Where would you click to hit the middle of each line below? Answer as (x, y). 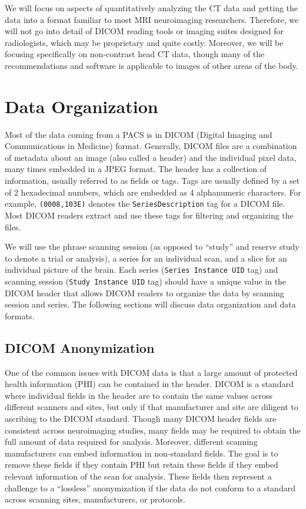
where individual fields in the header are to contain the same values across (139, 395)
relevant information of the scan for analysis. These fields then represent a (138, 476)
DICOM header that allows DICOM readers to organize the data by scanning (144, 292)
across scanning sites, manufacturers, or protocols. (95, 499)
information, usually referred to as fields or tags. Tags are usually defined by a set (152, 181)
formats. (20, 315)
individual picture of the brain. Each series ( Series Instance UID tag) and (142, 270)
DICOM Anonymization (80, 347)
